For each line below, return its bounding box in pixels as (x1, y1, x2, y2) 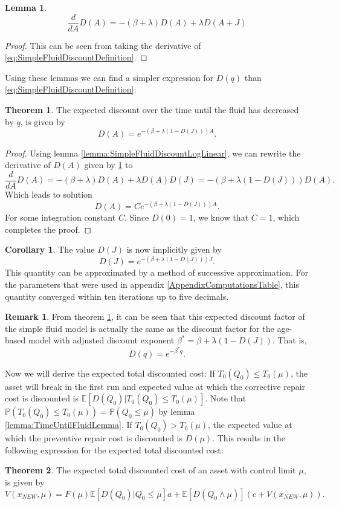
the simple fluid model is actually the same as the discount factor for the (5, 322, 274, 334)
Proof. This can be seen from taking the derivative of (5, 39, 201, 51)
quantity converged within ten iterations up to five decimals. (5, 290, 229, 302)
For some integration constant (5, 211, 116, 224)
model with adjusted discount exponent (28, 334, 175, 346)
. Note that (205, 392, 247, 404)
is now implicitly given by (126, 243, 222, 256)
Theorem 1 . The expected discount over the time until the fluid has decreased (5, 103, 299, 116)
